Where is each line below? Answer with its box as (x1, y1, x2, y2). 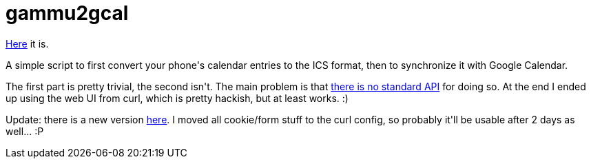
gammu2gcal (6, 1, 129, 25)
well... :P (6, 125, 44, 137)
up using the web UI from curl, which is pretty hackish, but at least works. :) (6, 92, 349, 104)
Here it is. (6, 37, 49, 50)
